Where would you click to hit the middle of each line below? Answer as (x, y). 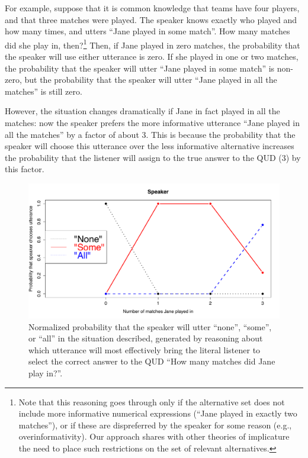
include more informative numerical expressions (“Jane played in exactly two (158, 413)
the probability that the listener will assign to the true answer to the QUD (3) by (153, 157)
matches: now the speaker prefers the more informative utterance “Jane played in (153, 122)
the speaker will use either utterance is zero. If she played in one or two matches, (152, 57)
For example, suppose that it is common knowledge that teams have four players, (152, 8)
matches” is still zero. (44, 91)
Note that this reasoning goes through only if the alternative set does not (152, 401)
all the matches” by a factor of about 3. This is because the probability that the (150, 134)
